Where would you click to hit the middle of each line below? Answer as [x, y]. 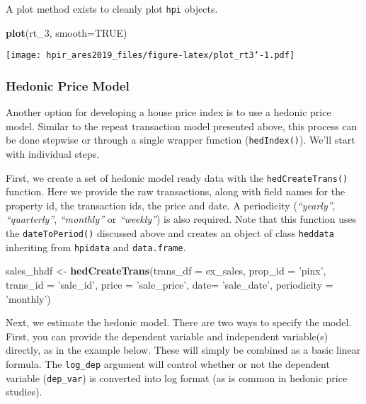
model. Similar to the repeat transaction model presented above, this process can [182, 126]
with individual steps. [53, 153]
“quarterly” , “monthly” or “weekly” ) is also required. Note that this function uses [181, 219]
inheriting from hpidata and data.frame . [96, 247]
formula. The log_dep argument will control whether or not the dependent [168, 363]
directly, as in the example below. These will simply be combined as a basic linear [183, 350]
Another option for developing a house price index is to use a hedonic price [168, 112]
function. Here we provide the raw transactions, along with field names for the [176, 191]
